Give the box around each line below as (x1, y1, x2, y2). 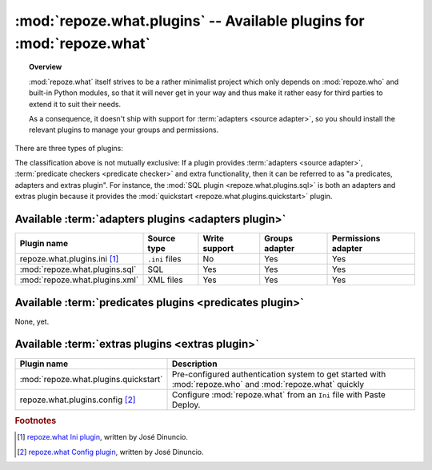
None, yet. (14, 317, 50, 326)
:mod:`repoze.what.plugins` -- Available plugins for (14, 12, 365, 30)
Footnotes (14, 415, 57, 426)
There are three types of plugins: (14, 143, 123, 153)
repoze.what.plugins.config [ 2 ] (19, 394, 136, 405)
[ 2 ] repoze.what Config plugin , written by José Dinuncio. (17, 447, 204, 456)
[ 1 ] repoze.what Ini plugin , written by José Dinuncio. (17, 432, 188, 442)
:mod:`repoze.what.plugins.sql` (19, 264, 137, 275)
